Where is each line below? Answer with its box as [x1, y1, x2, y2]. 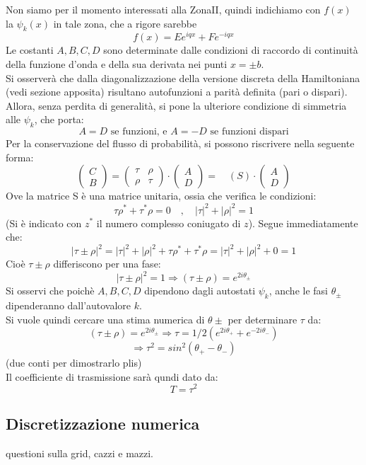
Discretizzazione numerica [6, 412, 200, 434]
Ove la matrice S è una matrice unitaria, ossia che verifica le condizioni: [6, 188, 317, 203]
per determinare [228, 311, 297, 326]
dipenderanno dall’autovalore [6, 298, 131, 313]
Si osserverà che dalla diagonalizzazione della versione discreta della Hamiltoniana [6, 70, 360, 85]
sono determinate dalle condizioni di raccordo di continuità [103, 42, 358, 57]
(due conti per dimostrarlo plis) [6, 355, 142, 370]
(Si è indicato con [6, 215, 82, 230]
